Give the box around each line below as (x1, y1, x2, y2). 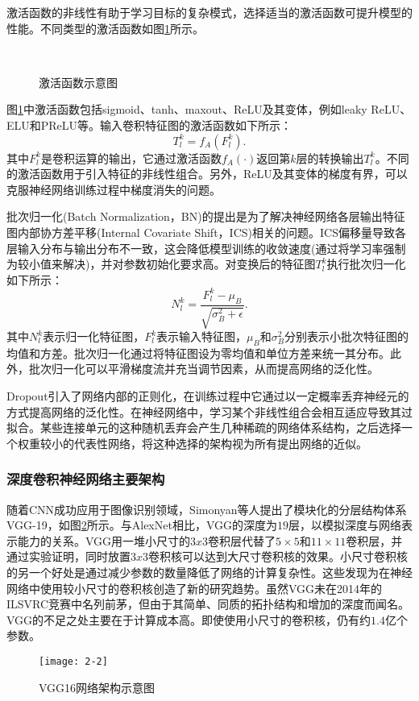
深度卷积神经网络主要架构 (6, 469, 165, 489)
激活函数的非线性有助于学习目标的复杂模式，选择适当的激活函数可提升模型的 (6, 4, 413, 20)
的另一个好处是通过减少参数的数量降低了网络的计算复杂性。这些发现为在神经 (6, 563, 413, 580)
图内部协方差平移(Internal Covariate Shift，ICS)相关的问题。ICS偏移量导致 (6, 223, 395, 240)
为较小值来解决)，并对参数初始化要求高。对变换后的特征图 (6, 255, 316, 272)
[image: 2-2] (39, 655, 108, 667)
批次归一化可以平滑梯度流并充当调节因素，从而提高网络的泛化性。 (28, 360, 379, 377)
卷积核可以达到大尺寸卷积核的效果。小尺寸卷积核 (148, 548, 409, 565)
